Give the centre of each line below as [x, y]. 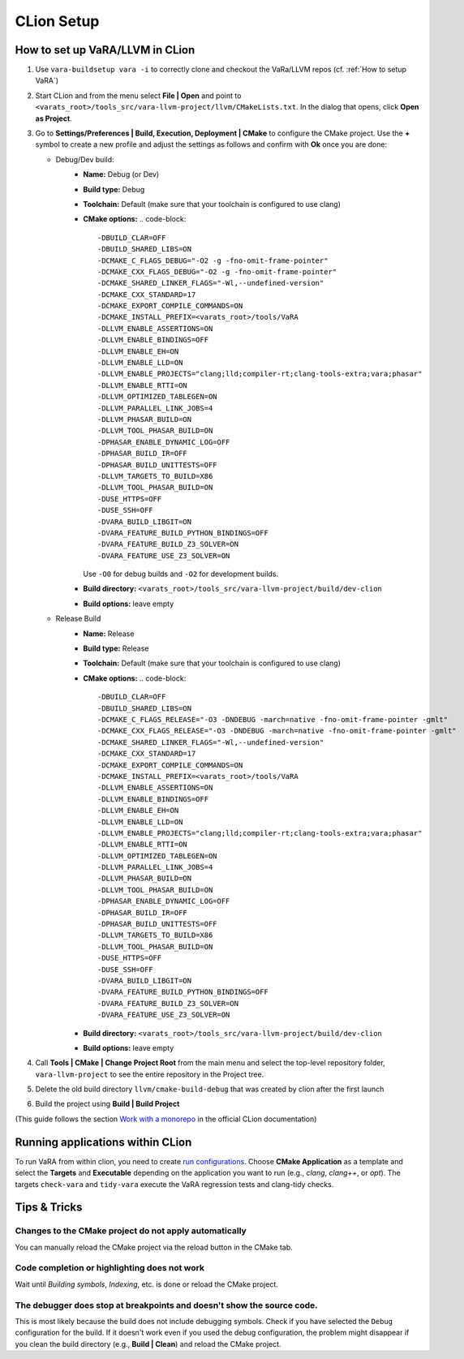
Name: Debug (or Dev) [121, 174]
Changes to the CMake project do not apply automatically [131, 1231]
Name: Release [109, 634]
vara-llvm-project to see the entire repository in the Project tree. [150, 1074]
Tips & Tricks [49, 1208]
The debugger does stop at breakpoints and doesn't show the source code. [166, 1305]
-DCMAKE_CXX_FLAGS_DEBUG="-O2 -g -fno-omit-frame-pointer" [217, 271]
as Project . [54, 118]
